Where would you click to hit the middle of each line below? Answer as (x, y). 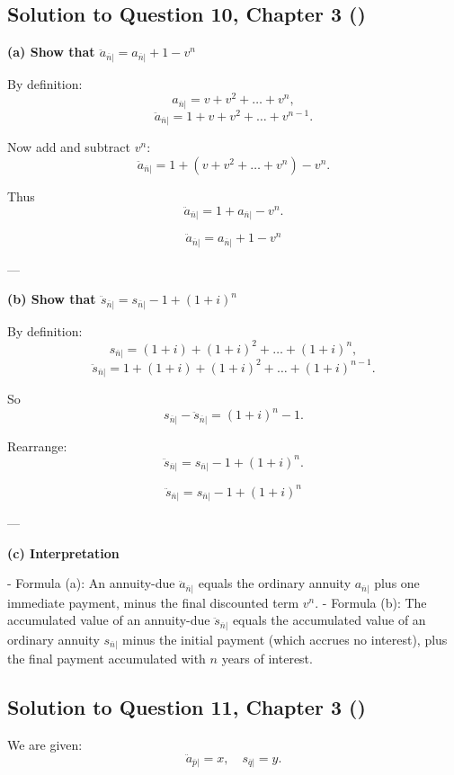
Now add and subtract (69, 147)
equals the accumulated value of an (329, 620)
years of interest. (267, 659)
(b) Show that (52, 299)
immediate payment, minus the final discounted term (153, 602)
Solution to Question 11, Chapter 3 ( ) (187, 707)
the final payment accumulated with (107, 659)
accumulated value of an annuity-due (109, 620)
